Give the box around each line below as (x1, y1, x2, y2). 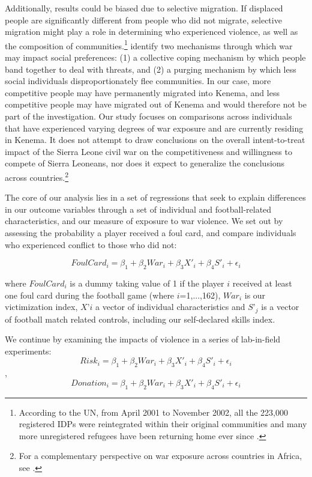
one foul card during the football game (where (5, 288, 175, 301)
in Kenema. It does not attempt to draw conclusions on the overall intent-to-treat (5, 133, 305, 146)
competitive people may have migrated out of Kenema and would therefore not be (5, 98, 307, 111)
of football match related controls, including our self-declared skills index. (5, 312, 275, 325)
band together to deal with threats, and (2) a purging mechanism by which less (5, 62, 296, 75)
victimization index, (5, 300, 78, 313)
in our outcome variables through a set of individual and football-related (5, 202, 272, 215)
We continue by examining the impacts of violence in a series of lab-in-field (5, 333, 281, 345)
